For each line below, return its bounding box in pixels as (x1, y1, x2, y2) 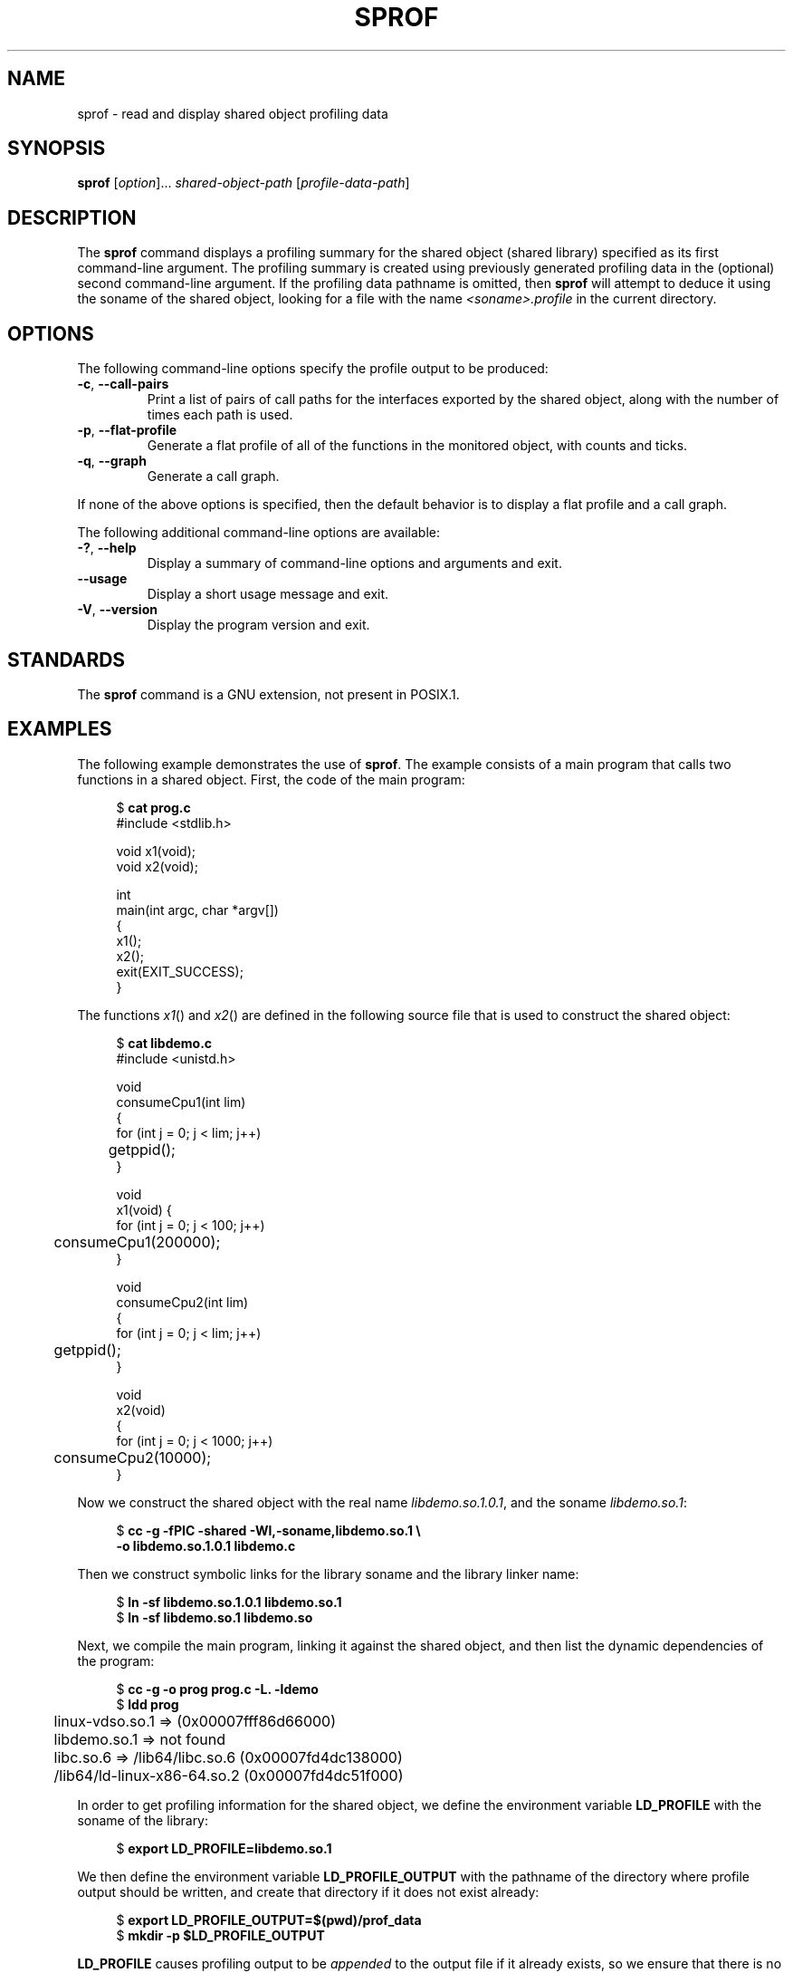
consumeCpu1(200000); (53, 1232, 221, 1251)
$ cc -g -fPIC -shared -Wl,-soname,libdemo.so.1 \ (116, 1522, 421, 1538)
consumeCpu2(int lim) (116, 1294, 249, 1310)
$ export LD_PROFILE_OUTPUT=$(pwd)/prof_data (116, 1911, 422, 1928)
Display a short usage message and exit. (147, 586, 389, 602)
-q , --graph (77, 453, 147, 469)
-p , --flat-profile (77, 422, 177, 438)
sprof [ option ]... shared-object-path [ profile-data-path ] (77, 175, 410, 191)
